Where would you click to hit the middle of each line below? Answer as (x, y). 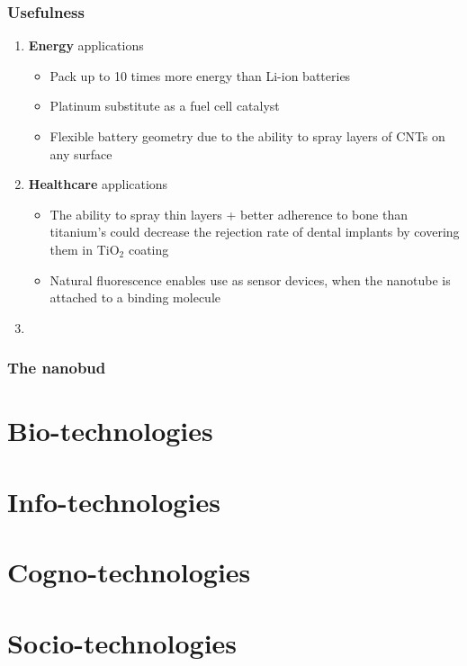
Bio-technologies (110, 431)
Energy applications (86, 45)
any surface (81, 153)
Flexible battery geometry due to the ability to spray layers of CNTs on (247, 136)
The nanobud (57, 368)
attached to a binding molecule (135, 297)
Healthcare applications (98, 184)
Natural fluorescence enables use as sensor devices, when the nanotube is (250, 279)
